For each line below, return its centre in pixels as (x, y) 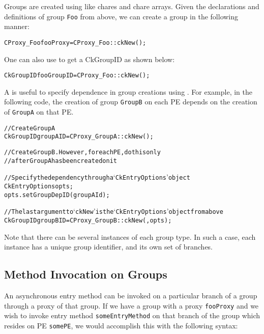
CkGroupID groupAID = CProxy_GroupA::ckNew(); (79, 137)
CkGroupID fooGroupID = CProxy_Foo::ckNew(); (77, 76)
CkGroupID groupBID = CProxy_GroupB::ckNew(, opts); (88, 220)
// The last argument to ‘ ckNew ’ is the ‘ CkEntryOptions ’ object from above (114, 211)
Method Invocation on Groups (86, 274)
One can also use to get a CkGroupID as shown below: (90, 59)
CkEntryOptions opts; (39, 186)
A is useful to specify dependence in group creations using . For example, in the (128, 91)
